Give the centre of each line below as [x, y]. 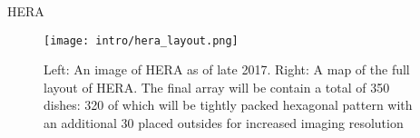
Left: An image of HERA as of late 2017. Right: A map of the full [227, 69]
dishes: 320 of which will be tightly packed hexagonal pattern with [228, 105]
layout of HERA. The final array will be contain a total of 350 [217, 87]
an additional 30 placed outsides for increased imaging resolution [224, 123]
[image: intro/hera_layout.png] [141, 40]
